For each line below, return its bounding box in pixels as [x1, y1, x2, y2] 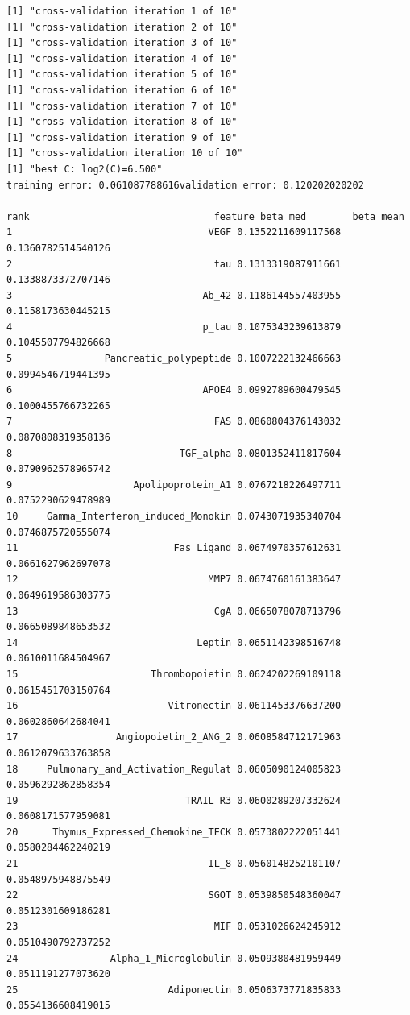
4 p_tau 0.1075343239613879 [6, 321, 342, 333]
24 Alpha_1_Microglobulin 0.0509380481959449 [6, 952, 342, 964]
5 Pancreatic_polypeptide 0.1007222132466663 [6, 353, 342, 365]
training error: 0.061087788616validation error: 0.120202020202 [6, 179, 364, 191]
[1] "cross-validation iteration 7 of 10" [6, 100, 238, 112]
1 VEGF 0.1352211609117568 [6, 226, 342, 238]
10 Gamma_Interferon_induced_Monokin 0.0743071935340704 [6, 511, 342, 522]
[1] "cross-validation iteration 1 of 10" [6, 6, 238, 17]
